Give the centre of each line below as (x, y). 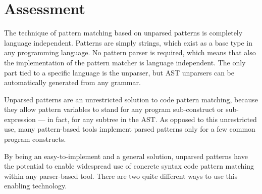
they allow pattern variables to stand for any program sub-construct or (114, 109)
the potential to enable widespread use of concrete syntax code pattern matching (129, 166)
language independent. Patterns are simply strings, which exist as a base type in (128, 42)
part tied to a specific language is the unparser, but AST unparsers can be (119, 72)
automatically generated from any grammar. (72, 82)
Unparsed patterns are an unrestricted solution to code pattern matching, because (131, 99)
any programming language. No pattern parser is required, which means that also (130, 52)
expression (20, 119)
